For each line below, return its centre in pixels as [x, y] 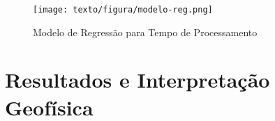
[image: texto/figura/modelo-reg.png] [123, 10]
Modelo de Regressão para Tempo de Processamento [145, 32]
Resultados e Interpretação [137, 80]
